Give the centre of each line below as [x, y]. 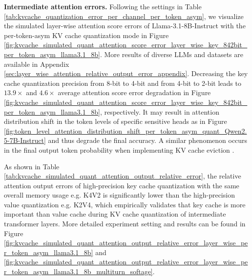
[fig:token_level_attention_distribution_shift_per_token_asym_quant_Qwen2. [126, 130]
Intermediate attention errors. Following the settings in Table [103, 6]
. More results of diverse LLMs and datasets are [171, 54]
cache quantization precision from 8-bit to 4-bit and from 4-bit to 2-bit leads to [123, 83]
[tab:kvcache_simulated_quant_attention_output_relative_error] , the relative [123, 176]
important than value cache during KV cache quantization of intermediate [115, 214]
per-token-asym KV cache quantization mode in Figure [86, 35]
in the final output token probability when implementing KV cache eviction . [119, 150]
